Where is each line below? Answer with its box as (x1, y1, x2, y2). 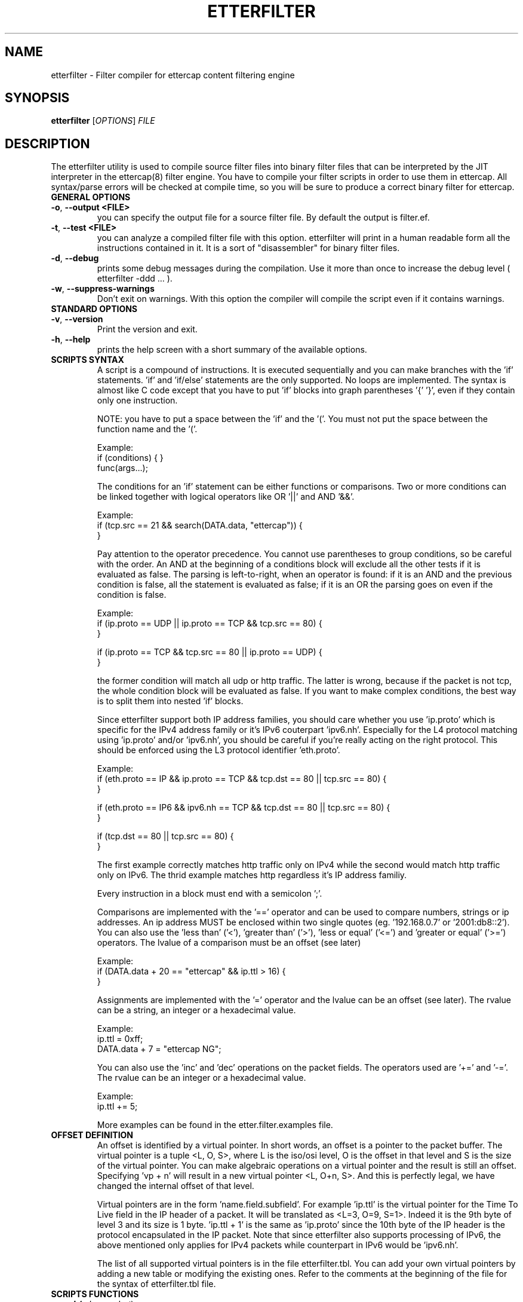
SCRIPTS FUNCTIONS (51, 1289, 139, 1300)
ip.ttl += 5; (97, 1101, 138, 1112)
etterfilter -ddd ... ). (97, 273, 173, 284)
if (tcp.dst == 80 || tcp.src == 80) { (97, 831, 234, 842)
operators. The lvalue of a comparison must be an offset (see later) (97, 937, 361, 948)
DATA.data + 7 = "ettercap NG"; (97, 1044, 221, 1055)
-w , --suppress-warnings (51, 283, 155, 294)
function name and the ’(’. (97, 424, 198, 435)
